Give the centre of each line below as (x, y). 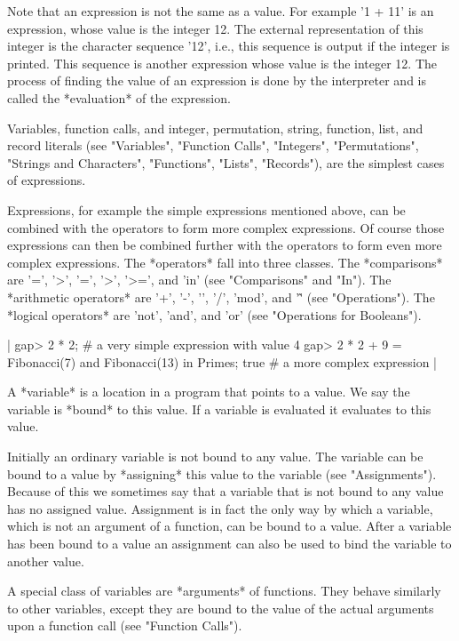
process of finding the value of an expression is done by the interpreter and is (217, 80)
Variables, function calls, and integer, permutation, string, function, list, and (215, 128)
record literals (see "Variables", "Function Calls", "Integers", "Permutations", (213, 145)
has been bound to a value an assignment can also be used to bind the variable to (229, 544)
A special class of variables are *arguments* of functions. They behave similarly (224, 591)
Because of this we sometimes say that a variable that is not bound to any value (226, 491)
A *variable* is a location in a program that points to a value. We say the (209, 392)
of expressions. (47, 180)
